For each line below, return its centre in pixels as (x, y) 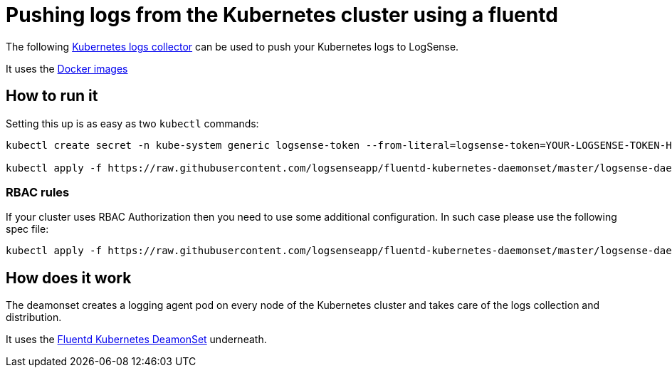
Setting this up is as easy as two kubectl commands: (132, 123)
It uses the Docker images (67, 68)
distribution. (34, 317)
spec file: (27, 229)
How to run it (52, 96)
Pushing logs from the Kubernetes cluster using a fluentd (282, 15)
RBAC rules (38, 192)
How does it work (69, 278)
